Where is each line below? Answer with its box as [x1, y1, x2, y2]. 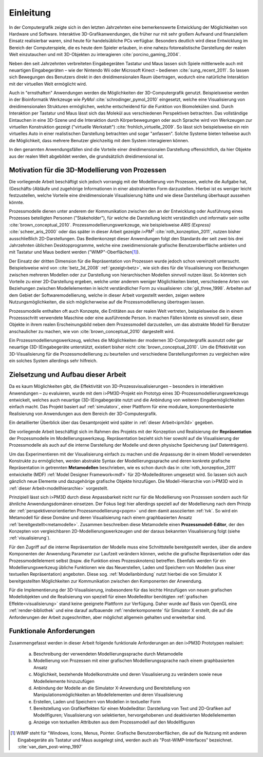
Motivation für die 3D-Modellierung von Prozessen [9, 166, 167, 174]
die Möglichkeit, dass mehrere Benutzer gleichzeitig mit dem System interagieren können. [9, 137, 189, 143]
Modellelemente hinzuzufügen [33, 678, 94, 684]
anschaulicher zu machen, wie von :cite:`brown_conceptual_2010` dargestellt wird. [9, 328, 175, 334]
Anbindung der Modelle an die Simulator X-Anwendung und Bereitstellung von [33, 685, 190, 691]
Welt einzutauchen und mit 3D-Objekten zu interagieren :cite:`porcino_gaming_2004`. [9, 52, 181, 57]
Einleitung [9, 7, 51, 18]
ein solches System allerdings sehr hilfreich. [9, 358, 97, 364]
